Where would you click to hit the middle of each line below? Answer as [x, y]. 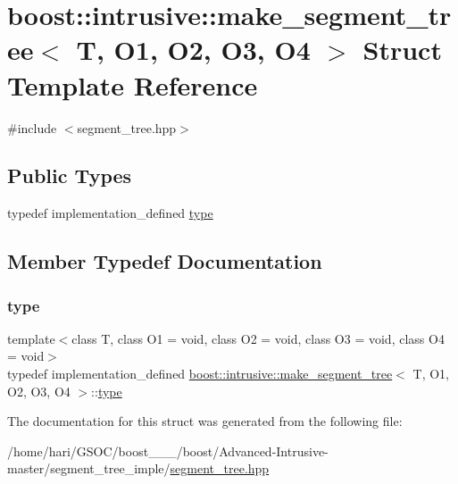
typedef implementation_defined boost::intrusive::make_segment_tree [200, 374]
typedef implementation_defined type [110, 213]
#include [32, 127]
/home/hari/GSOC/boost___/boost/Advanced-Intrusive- [168, 451]
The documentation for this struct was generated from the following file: [205, 421]
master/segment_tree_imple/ [89, 468]
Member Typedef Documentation [165, 261]
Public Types [70, 175]
